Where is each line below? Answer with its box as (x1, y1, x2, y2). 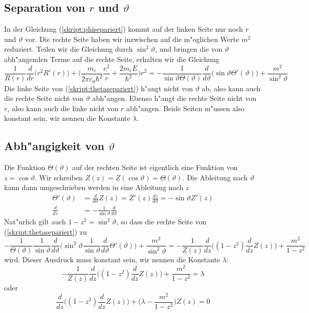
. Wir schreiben (34, 172, 83, 182)
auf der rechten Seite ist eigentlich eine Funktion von (72, 162, 238, 173)
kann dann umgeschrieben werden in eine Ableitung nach (4, 182, 184, 193)
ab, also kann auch (202, 82, 261, 93)
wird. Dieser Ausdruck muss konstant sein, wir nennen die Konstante (4, 254, 220, 265)
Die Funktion (4, 162, 46, 173)
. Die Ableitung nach (182, 172, 248, 182)
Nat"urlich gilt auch (4, 216, 66, 227)
